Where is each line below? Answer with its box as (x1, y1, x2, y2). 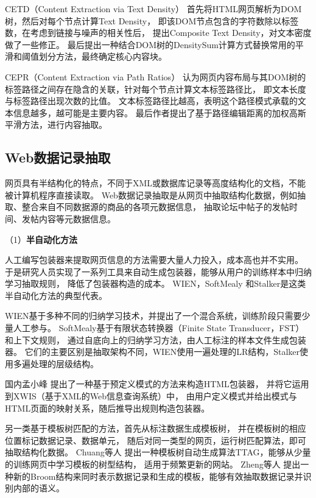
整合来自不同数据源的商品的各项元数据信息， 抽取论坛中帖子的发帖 (21, 200, 289, 213)
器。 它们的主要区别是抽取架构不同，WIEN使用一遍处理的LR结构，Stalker (5, 345, 300, 358)
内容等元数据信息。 (38, 212, 116, 225)
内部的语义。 (13, 482, 65, 494)
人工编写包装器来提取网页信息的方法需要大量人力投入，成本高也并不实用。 (5, 253, 303, 266)
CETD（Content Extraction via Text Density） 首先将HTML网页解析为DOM (5, 2, 302, 15)
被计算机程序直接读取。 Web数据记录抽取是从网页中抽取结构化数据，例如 (5, 188, 297, 201)
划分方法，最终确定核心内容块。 (38, 50, 167, 63)
